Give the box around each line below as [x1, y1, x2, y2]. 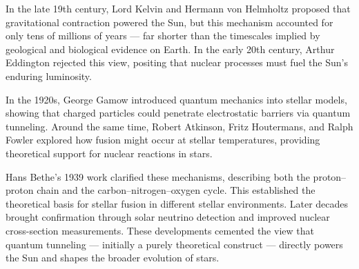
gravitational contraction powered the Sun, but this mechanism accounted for [6, 14, 333, 29]
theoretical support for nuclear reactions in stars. [6, 146, 213, 160]
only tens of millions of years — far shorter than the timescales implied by [6, 28, 320, 43]
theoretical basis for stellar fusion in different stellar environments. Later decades [6, 196, 349, 210]
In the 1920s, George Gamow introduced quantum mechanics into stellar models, [6, 92, 347, 106]
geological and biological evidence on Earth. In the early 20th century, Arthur [6, 41, 335, 56]
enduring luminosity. [6, 68, 92, 83]
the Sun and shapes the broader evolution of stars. [6, 250, 220, 265]
